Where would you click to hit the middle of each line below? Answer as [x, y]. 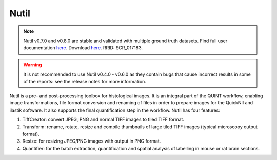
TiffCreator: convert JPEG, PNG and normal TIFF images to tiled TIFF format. [103, 120]
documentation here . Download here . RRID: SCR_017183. [83, 48]
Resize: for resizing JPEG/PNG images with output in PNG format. [92, 141]
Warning [33, 65]
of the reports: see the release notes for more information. [85, 81]
